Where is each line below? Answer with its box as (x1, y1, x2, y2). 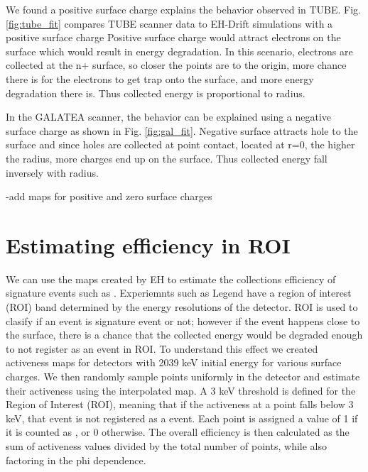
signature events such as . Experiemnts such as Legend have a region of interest (6, 285, 352, 300)
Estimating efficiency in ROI (6, 230, 291, 259)
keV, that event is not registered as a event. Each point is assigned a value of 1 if (6, 410, 358, 425)
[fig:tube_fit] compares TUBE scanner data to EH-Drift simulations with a (6, 16, 333, 31)
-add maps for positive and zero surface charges (6, 189, 212, 204)
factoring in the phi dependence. (6, 452, 146, 467)
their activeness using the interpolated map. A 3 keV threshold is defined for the (6, 383, 356, 397)
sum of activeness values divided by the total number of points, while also (6, 438, 327, 453)
